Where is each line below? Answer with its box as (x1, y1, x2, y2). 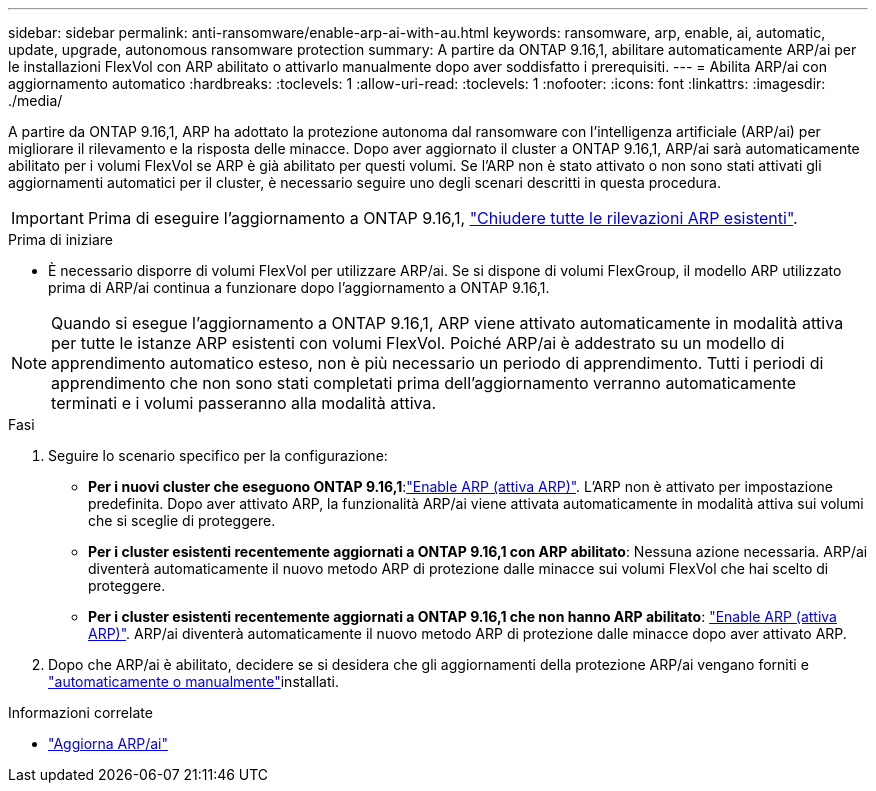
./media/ (8, 92, 63, 109)
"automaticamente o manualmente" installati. (48, 673, 339, 690)
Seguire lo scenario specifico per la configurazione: (48, 447, 388, 464)
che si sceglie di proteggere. (88, 512, 276, 529)
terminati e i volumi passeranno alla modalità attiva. (51, 393, 437, 413)
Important (11, 208, 84, 228)
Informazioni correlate (8, 704, 153, 721)
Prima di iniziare (8, 231, 113, 248)
